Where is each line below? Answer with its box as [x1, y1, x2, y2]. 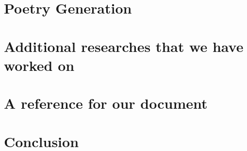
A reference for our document [4, 93, 208, 113]
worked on [4, 55, 75, 75]
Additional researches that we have [4, 36, 244, 56]
